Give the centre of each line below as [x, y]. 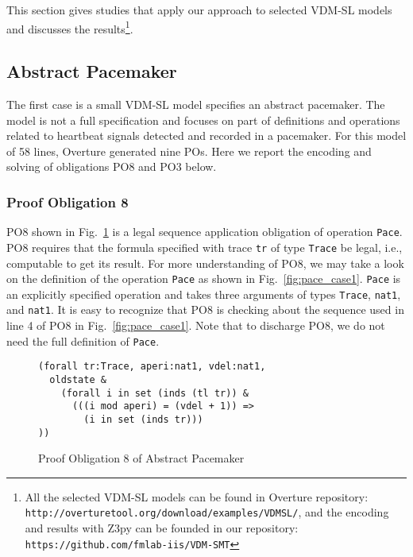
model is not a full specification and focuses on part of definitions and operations [203, 120]
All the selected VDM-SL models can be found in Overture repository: [197, 496]
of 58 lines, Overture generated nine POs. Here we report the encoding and [189, 151]
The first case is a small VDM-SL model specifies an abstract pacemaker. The [196, 104]
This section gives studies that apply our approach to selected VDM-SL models [199, 10]
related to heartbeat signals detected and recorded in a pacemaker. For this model [206, 135]
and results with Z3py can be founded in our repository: [162, 528]
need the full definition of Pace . [83, 340]
